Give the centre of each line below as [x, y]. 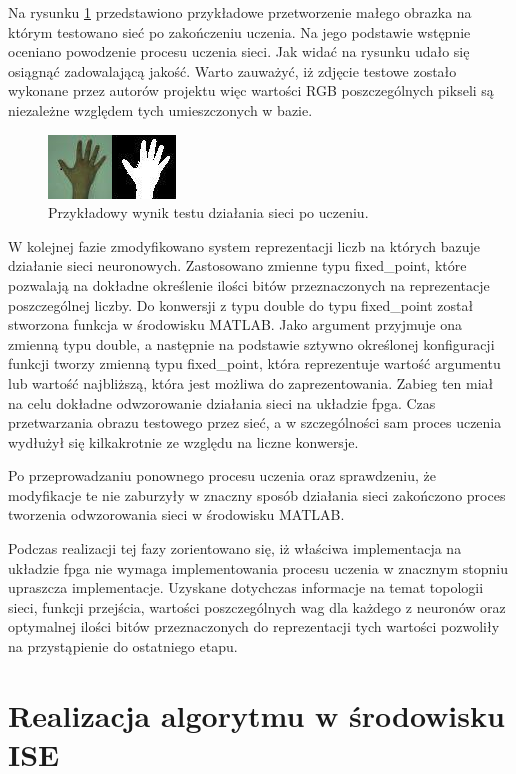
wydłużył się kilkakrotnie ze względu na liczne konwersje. [183, 441]
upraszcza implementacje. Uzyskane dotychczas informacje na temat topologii [246, 587]
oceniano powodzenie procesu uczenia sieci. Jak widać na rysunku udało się [239, 51]
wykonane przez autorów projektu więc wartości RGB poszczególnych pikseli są [251, 90]
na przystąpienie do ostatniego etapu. [123, 646]
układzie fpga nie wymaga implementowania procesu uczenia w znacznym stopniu [258, 567]
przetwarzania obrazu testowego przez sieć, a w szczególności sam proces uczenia [255, 422]
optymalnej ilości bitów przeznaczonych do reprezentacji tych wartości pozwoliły [254, 626]
